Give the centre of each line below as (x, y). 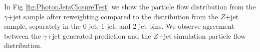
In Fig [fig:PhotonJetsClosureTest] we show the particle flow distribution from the (130, 6)
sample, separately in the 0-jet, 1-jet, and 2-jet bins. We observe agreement (119, 26)
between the (23, 35)
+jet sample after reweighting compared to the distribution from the (113, 16)
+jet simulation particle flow (202, 35)
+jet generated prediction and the (99, 35)
